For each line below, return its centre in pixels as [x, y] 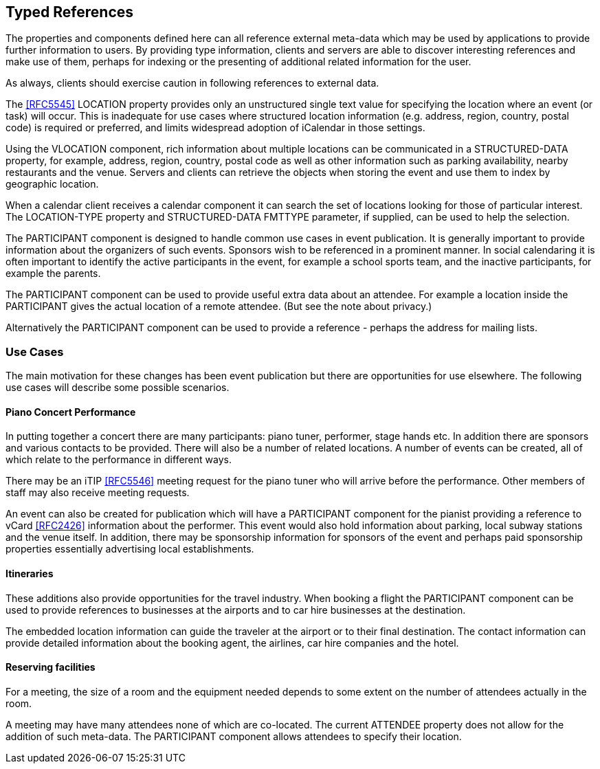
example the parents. [53, 274]
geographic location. [52, 184]
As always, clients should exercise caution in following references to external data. [192, 83]
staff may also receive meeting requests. [98, 493]
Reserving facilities [51, 667]
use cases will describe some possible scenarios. [118, 388]
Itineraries [30, 573]
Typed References [70, 12]
